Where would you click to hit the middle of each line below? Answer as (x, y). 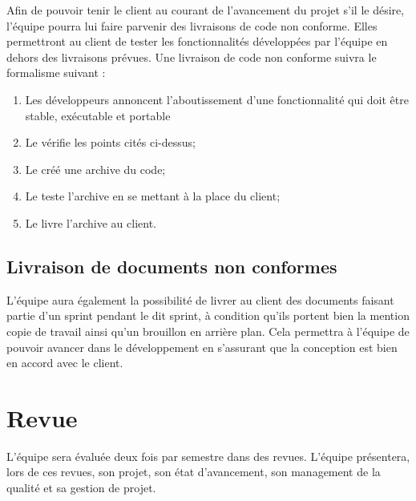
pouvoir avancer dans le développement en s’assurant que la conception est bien (202, 347)
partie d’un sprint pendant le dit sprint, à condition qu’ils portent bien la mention (208, 315)
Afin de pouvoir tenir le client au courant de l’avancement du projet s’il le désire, (206, 10)
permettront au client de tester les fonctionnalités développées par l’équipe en (197, 41)
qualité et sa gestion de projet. (81, 488)
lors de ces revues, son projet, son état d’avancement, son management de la (194, 472)
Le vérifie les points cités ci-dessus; (110, 142)
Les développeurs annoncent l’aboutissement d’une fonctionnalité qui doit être (217, 99)
